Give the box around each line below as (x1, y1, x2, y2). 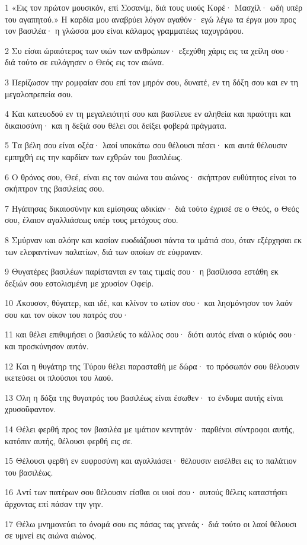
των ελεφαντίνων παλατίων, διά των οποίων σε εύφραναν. (5, 245, 203, 257)
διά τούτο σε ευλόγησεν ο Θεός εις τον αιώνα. (5, 56, 164, 68)
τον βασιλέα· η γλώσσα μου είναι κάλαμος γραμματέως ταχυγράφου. (5, 24, 244, 37)
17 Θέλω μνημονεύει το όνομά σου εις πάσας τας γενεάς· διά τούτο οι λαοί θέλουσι (5, 517, 297, 530)
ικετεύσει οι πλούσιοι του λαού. (5, 371, 114, 384)
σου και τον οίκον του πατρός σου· (5, 308, 129, 320)
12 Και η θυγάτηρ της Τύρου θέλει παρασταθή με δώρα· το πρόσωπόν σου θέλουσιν (5, 359, 300, 372)
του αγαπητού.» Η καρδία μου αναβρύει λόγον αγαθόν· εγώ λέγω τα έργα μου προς (5, 12, 296, 25)
